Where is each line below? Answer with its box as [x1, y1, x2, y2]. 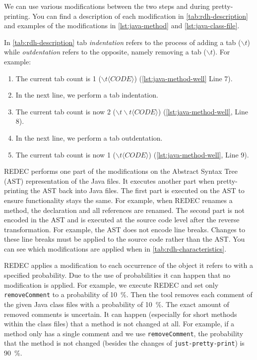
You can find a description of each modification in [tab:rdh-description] [32, 10, 248, 21]
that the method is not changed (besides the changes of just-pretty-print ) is [4, 338, 245, 348]
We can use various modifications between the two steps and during [4, 1, 210, 11]
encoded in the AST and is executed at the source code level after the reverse [4, 214, 240, 225]
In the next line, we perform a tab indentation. [15, 90, 158, 100]
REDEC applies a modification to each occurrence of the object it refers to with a [4, 260, 253, 270]
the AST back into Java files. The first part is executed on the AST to [30, 185, 245, 196]
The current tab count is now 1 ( [15, 149, 116, 159]
